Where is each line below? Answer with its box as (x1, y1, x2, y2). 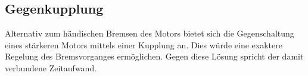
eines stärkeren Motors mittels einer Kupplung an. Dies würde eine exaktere (5, 38, 282, 51)
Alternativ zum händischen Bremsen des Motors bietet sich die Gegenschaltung (5, 27, 294, 39)
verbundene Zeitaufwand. (5, 61, 97, 74)
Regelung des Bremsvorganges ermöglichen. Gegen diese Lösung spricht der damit (5, 50, 304, 62)
